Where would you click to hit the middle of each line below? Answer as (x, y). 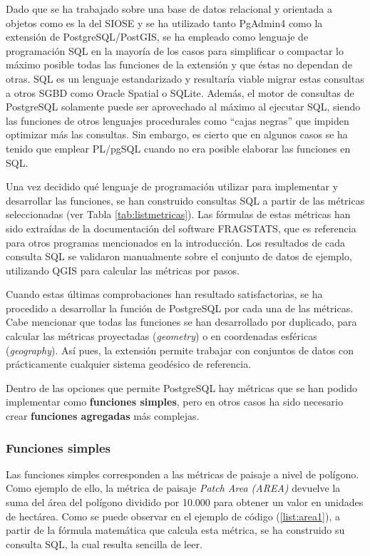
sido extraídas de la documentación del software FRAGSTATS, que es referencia (181, 228)
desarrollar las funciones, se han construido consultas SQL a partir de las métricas (185, 200)
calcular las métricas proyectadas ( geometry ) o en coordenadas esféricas (161, 336)
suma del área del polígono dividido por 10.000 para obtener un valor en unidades (185, 502)
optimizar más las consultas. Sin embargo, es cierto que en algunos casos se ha (177, 134)
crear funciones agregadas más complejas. (103, 416)
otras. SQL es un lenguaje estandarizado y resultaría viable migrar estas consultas (185, 78)
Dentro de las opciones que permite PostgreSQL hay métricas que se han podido (182, 387)
